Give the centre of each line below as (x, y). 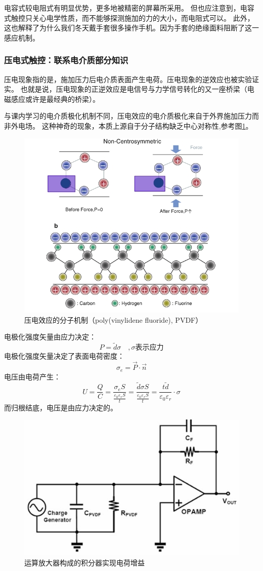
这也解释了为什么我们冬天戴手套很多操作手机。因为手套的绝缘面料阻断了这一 (131, 28)
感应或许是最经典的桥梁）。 (55, 99)
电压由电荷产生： (32, 376)
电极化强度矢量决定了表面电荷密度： (64, 356)
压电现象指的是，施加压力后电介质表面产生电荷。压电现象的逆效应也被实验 (128, 79)
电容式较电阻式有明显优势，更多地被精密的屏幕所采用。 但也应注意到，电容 (129, 8)
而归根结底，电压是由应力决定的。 (61, 407)
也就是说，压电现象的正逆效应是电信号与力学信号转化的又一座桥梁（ (134, 89)
